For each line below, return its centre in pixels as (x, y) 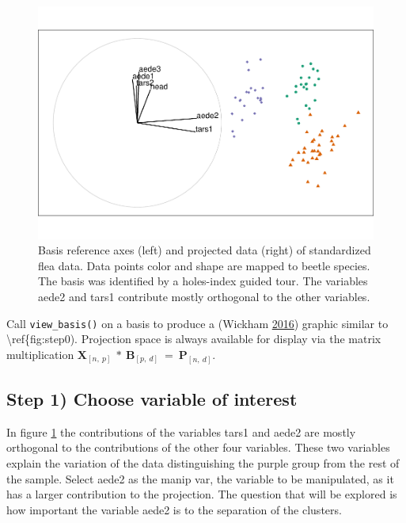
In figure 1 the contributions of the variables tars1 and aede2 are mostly (181, 431)
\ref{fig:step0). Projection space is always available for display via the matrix (194, 339)
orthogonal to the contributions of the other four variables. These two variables (198, 447)
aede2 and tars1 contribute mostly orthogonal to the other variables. (204, 296)
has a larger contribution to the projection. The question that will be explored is (202, 494)
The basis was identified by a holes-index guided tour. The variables (203, 281)
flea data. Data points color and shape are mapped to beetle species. (204, 265)
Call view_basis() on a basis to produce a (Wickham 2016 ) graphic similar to (197, 323)
